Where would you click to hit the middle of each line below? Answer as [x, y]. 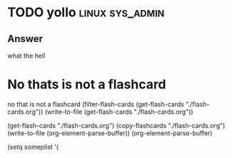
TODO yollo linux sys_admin [86, 12]
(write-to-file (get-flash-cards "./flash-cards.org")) [119, 112]
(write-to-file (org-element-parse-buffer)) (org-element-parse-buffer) [110, 133]
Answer [25, 39]
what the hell [26, 56]
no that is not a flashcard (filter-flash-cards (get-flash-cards [96, 104]
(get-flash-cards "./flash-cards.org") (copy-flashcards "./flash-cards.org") [116, 125]
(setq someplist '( [33, 147]
